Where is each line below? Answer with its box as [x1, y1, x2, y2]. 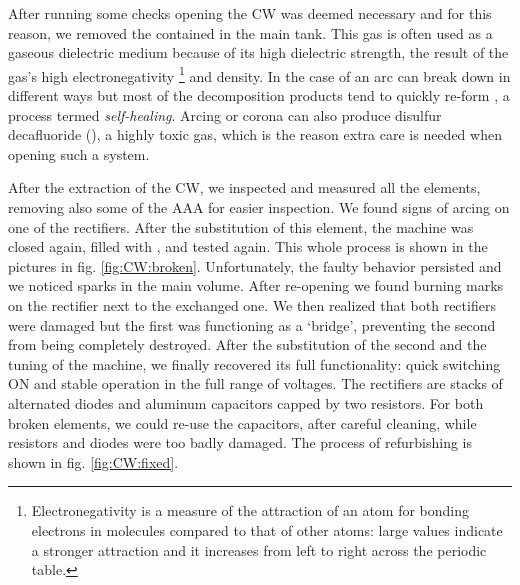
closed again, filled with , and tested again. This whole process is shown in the [8, 236, 488, 257]
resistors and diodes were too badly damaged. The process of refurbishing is [8, 432, 473, 453]
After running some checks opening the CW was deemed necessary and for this [8, 3, 492, 23]
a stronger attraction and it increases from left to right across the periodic [31, 539, 487, 560]
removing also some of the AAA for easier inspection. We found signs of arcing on [8, 197, 510, 217]
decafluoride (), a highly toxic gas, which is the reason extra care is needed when [8, 124, 502, 145]
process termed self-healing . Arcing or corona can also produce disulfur [8, 104, 442, 125]
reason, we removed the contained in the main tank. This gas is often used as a [8, 22, 493, 43]
